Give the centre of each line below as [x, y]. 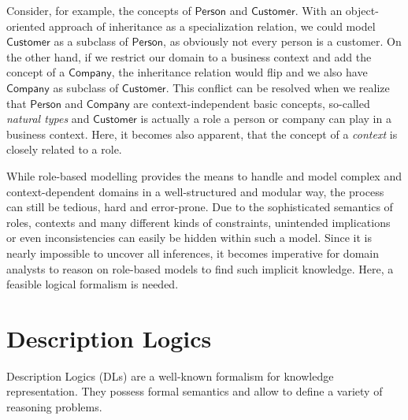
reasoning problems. [54, 407]
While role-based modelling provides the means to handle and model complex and [204, 175]
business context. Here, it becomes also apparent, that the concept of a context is [202, 134]
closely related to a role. [64, 149]
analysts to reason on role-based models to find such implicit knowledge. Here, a [200, 268]
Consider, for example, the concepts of [99, 10]
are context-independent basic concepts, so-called [252, 103]
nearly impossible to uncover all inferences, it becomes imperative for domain [193, 253]
